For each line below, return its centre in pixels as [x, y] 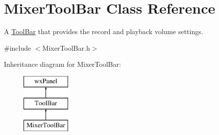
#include [18, 48]
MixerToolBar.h [66, 48]
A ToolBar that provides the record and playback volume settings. [104, 31]
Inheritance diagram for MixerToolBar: [62, 64]
